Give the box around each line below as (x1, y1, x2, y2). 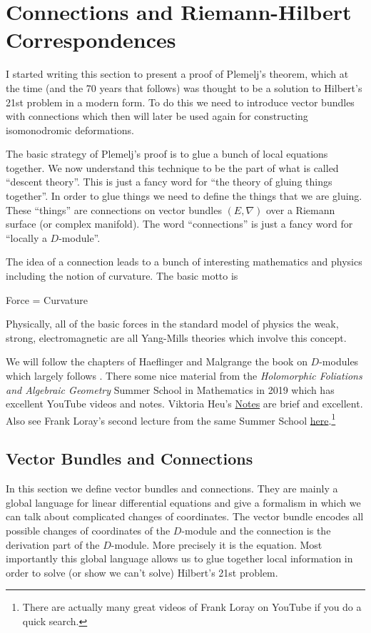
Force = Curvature (6, 292, 88, 307)
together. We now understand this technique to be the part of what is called (6, 160, 339, 175)
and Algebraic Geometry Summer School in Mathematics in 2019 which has (6, 382, 335, 397)
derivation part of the (6, 537, 100, 552)
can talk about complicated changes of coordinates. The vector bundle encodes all (6, 509, 364, 524)
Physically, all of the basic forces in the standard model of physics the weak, (6, 316, 339, 331)
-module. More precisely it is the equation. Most (111, 537, 322, 552)
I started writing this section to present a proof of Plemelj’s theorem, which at (6, 66, 349, 81)
